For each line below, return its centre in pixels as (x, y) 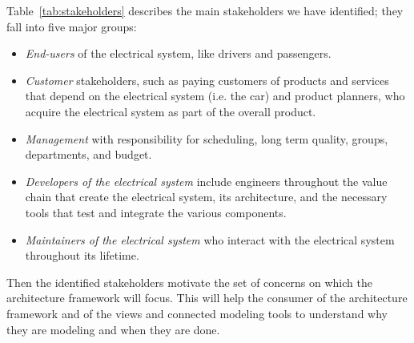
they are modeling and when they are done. (113, 329)
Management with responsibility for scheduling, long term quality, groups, (207, 138)
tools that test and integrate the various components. (156, 212)
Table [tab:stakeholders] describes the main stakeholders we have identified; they (205, 10)
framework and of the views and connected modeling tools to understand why (197, 313)
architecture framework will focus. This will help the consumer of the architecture (207, 298)
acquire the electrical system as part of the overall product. (171, 111)
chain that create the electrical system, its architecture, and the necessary (206, 197)
